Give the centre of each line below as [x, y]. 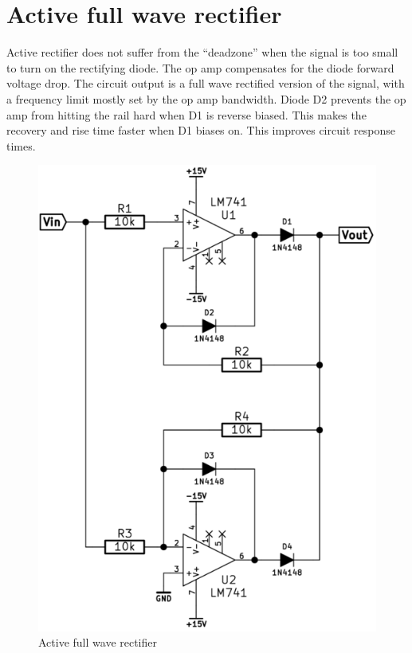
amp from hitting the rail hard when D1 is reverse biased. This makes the [186, 114]
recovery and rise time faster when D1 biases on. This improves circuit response [201, 130]
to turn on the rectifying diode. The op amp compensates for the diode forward [200, 67]
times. [21, 145]
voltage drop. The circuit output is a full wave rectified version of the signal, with [206, 83]
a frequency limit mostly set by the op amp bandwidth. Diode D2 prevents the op [206, 98]
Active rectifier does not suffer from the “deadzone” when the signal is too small [202, 52]
